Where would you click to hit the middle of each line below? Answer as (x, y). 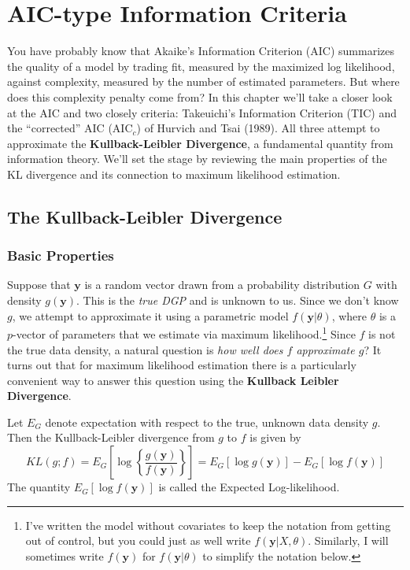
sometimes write (65, 555)
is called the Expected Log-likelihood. (249, 487)
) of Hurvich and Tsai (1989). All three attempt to (258, 128)
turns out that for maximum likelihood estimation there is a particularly (182, 365)
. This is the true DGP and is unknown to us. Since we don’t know (237, 300)
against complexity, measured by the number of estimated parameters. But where (203, 81)
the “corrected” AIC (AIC (70, 128)
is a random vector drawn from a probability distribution (222, 285)
